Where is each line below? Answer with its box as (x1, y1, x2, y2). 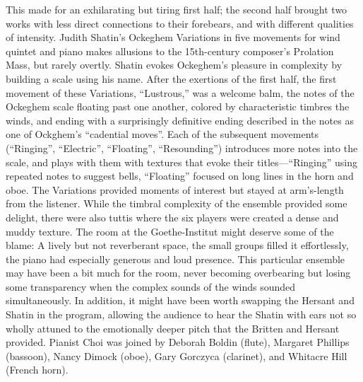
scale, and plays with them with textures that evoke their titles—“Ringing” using (6, 154, 358, 169)
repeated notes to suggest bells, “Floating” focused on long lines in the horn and (6, 168, 354, 183)
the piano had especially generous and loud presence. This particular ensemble (6, 251, 345, 266)
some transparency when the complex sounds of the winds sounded (6, 279, 296, 294)
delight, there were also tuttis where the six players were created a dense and (6, 209, 339, 224)
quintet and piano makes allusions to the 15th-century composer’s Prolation (6, 43, 334, 58)
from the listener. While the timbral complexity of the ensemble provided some (6, 196, 347, 211)
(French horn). (6, 362, 69, 377)
